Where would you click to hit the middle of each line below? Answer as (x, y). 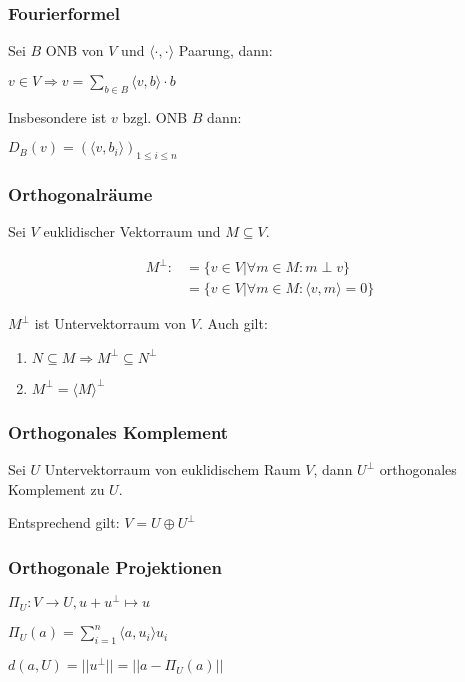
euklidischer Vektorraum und (132, 231)
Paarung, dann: (225, 50)
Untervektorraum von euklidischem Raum (172, 469)
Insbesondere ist (57, 116)
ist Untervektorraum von (110, 323)
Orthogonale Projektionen (115, 566)
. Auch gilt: (233, 323)
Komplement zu (56, 488)
